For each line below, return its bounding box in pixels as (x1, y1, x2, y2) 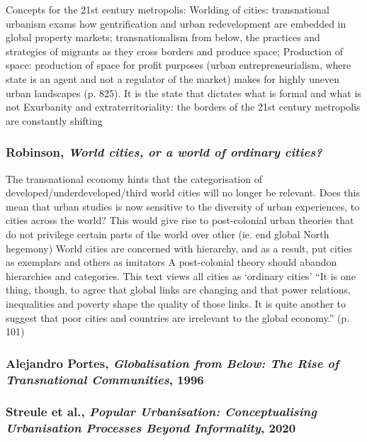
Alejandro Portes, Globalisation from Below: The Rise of (6, 354, 339, 372)
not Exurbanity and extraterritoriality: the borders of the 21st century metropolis (6, 99, 361, 114)
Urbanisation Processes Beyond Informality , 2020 (6, 419, 296, 437)
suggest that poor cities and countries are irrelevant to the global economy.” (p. (6, 310, 350, 325)
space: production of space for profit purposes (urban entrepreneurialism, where (6, 57, 351, 72)
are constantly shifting (6, 113, 103, 128)
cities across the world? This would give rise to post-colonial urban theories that (6, 213, 354, 228)
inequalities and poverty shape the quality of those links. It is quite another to (6, 296, 346, 311)
